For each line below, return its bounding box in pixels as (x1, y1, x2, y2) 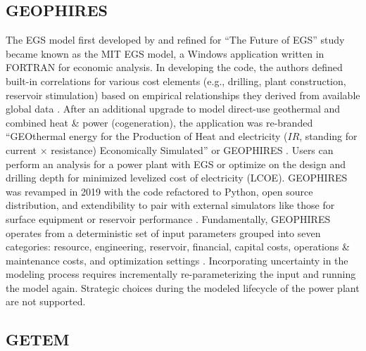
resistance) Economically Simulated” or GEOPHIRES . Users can (51, 142, 334, 157)
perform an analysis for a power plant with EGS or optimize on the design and (6, 156, 346, 171)
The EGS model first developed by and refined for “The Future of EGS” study (6, 32, 345, 47)
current (6, 142, 37, 157)
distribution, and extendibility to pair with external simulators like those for (6, 198, 335, 212)
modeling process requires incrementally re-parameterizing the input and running (6, 267, 356, 281)
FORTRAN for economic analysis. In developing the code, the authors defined (6, 60, 343, 75)
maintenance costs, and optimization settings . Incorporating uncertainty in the (6, 253, 348, 267)
